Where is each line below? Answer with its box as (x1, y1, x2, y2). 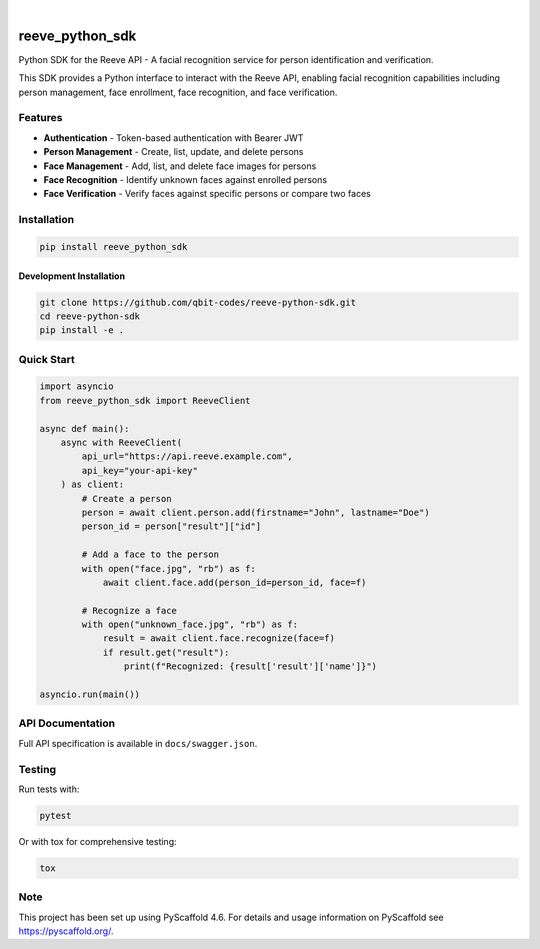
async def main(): (39, 423, 130, 434)
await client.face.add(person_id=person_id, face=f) (102, 576, 367, 588)
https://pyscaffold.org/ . (18, 925, 114, 937)
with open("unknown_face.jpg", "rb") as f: (81, 619, 299, 630)
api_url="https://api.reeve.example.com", (81, 451, 294, 462)
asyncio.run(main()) (39, 689, 140, 700)
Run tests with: (18, 783, 80, 795)
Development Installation (18, 270, 125, 282)
